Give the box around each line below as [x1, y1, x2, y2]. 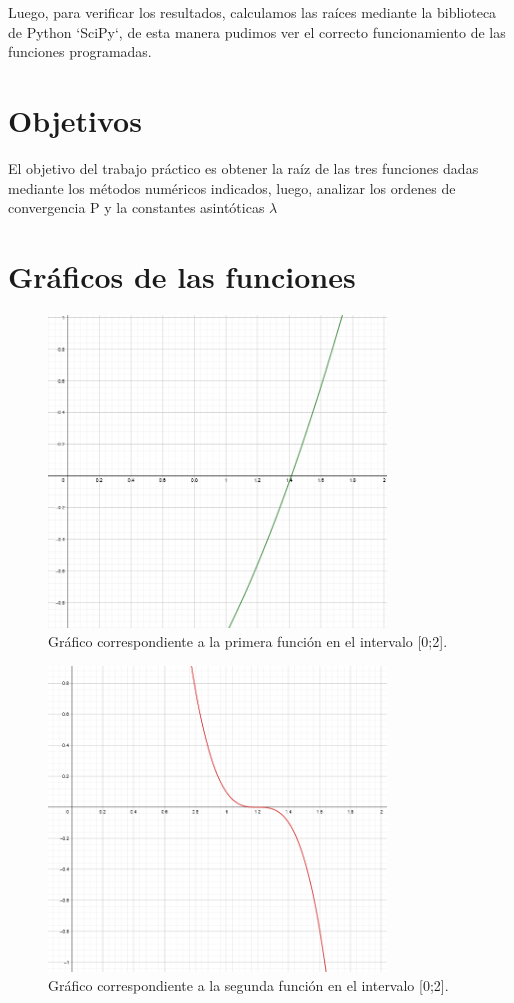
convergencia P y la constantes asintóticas [8, 197, 265, 218]
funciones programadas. [8, 41, 152, 62]
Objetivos [8, 99, 142, 140]
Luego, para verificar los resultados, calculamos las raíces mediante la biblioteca [8, 2, 497, 22]
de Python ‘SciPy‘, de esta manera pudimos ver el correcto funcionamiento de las [8, 21, 506, 42]
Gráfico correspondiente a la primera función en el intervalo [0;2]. [48, 631, 448, 652]
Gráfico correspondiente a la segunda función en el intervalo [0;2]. [48, 975, 449, 996]
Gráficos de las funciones [8, 255, 356, 296]
